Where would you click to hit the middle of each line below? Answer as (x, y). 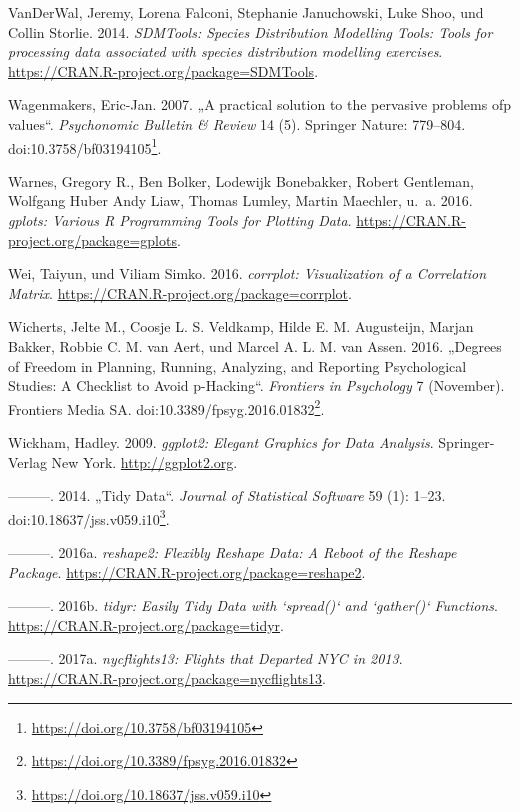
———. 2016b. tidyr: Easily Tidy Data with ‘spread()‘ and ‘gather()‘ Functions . (253, 605)
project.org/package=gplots (92, 239)
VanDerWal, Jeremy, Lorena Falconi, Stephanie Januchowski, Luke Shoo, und (246, 12)
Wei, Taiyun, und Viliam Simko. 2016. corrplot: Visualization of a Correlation (247, 273)
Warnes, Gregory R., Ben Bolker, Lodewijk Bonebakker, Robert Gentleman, (241, 180)
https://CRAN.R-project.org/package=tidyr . (146, 624)
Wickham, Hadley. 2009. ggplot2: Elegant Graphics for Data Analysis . (221, 442)
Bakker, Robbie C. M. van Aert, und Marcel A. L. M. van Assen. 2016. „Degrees (255, 345)
